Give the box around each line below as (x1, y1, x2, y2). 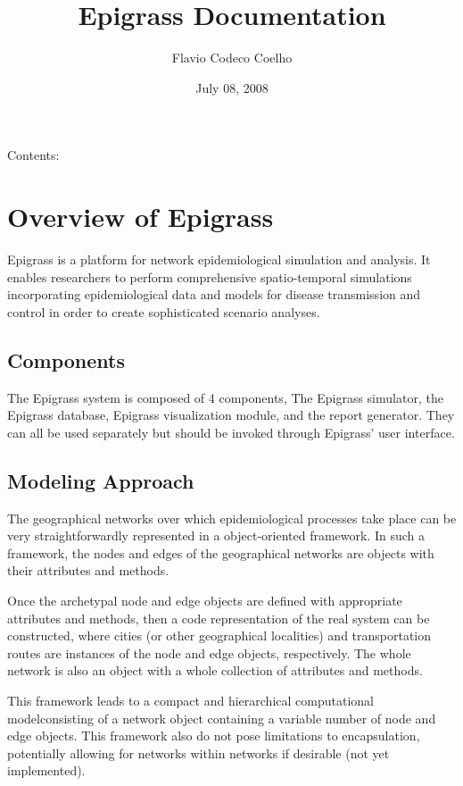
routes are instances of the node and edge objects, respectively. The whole (7, 643, 411, 662)
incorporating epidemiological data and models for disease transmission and (7, 285, 421, 304)
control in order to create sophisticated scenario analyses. (7, 302, 320, 321)
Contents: (7, 146, 60, 164)
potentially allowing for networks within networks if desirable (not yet (7, 743, 390, 762)
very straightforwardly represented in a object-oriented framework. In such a (7, 526, 426, 545)
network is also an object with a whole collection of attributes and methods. (7, 661, 423, 680)
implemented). (7, 761, 86, 780)
